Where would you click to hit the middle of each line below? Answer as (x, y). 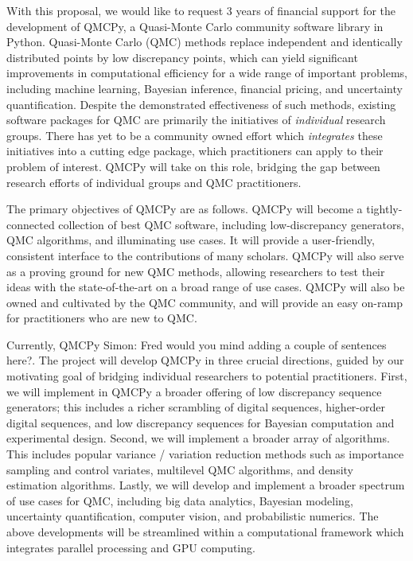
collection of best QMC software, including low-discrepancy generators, (231, 224)
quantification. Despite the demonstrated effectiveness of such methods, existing (201, 104)
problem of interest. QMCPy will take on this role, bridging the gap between (193, 166)
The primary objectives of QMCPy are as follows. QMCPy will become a (185, 209)
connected (31, 224)
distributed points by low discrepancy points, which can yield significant (182, 57)
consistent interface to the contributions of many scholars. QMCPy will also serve (205, 255)
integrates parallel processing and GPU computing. (131, 547)
